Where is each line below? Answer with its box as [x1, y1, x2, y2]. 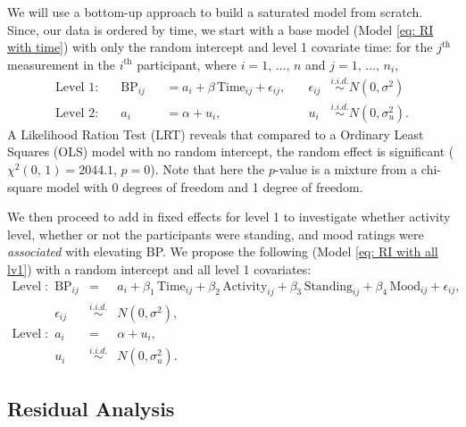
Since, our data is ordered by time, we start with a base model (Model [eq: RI [7, 20, 434, 38]
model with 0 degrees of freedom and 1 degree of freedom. [46, 177, 363, 196]
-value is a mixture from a [275, 160, 418, 179]
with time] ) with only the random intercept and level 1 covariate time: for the [7, 38, 433, 56]
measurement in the [7, 54, 116, 73]
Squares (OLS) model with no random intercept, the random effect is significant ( [7, 142, 454, 161]
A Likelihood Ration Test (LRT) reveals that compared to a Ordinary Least [7, 124, 424, 143]
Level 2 [55, 106, 96, 120]
